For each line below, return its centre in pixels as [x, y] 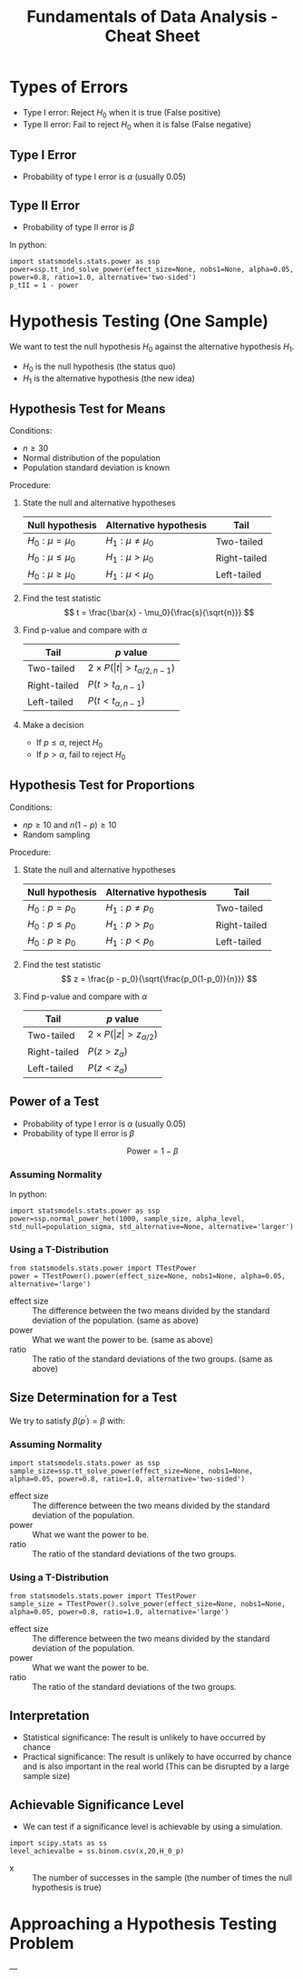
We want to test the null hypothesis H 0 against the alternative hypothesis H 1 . [152, 347]
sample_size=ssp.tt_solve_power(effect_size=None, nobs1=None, [132, 1471]
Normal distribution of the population [92, 458]
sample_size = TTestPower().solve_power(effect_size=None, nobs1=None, [147, 1604]
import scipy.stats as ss [58, 1844]
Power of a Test [54, 1102]
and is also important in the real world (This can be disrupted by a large [156, 1766]
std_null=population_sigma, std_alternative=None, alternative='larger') [152, 1227]
